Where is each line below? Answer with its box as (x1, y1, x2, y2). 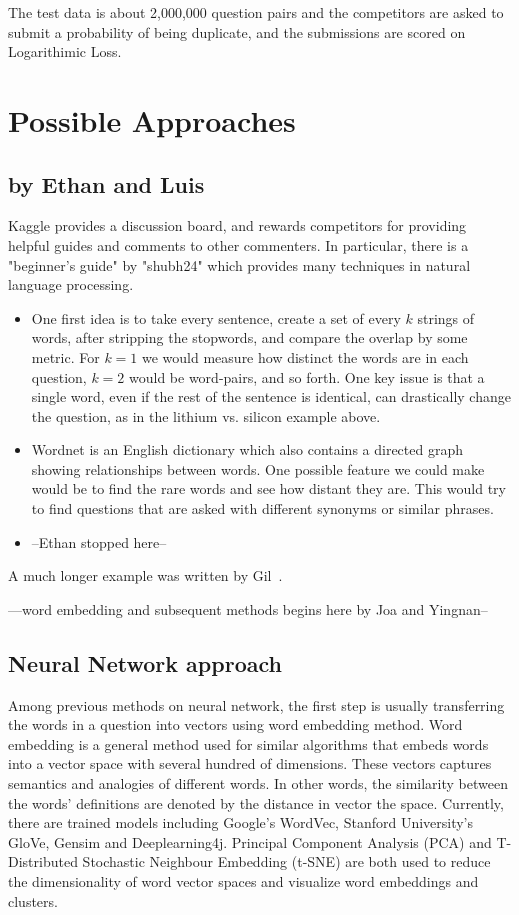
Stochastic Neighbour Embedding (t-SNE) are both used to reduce (82, 851, 491, 872)
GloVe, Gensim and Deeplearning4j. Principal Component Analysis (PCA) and (8, 831, 492, 852)
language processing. (8, 274, 134, 295)
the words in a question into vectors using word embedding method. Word (8, 714, 463, 735)
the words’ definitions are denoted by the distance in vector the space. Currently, (8, 792, 504, 813)
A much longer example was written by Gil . (8, 565, 283, 586)
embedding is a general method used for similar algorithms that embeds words (8, 733, 489, 754)
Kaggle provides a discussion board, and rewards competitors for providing (8, 215, 467, 236)
